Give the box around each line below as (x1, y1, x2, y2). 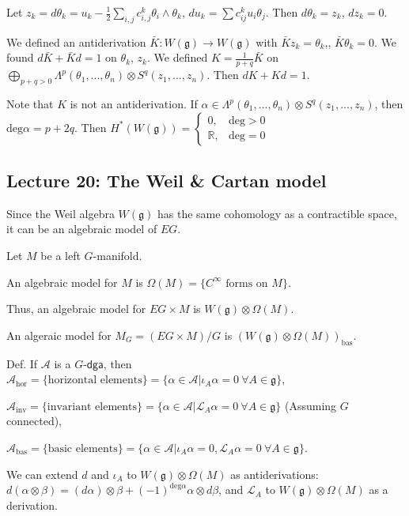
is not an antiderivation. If (70, 96, 198, 112)
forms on (225, 277, 268, 289)
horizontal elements (47, 375, 142, 386)
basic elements (47, 443, 118, 454)
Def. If (6, 355, 38, 371)
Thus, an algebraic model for (6, 300, 146, 317)
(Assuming (284, 397, 337, 413)
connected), (6, 412, 62, 429)
